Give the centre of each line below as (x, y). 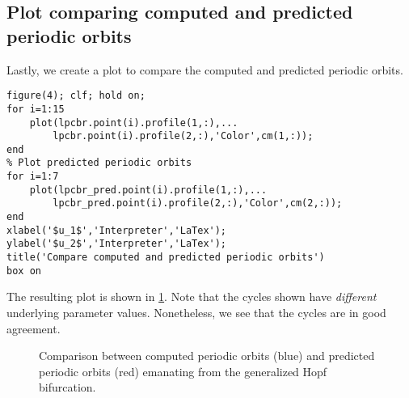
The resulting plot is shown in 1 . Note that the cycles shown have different (192, 296)
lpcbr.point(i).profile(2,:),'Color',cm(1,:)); (183, 136)
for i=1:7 (33, 177)
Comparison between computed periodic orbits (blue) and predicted (207, 356)
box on (24, 271)
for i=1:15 (36, 109)
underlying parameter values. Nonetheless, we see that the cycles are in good (196, 312)
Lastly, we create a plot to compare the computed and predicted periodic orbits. (205, 69)
